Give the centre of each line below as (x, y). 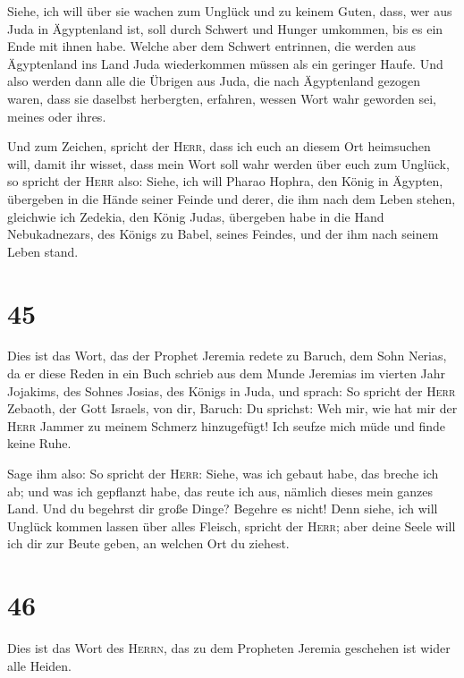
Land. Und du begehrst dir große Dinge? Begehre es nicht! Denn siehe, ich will (223, 508)
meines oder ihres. (57, 116)
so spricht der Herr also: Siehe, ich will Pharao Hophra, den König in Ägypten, (225, 181)
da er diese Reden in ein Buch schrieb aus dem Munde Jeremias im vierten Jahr (227, 373)
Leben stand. (43, 251)
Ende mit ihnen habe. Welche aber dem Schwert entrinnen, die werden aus (211, 46)
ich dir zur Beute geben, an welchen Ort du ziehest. (148, 543)
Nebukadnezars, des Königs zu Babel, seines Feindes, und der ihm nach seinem (223, 234)
